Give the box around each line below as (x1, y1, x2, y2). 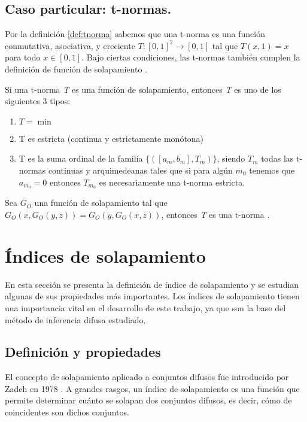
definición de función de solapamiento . (5, 62, 148, 75)
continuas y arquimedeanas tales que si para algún (48, 163, 233, 176)
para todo (5, 51, 41, 63)
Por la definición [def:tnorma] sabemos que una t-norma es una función (5, 28, 265, 40)
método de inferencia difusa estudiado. (5, 313, 146, 326)
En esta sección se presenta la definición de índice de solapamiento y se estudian (5, 278, 299, 290)
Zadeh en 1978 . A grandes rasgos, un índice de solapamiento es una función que (5, 382, 300, 394)
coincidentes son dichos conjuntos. (5, 406, 129, 418)
